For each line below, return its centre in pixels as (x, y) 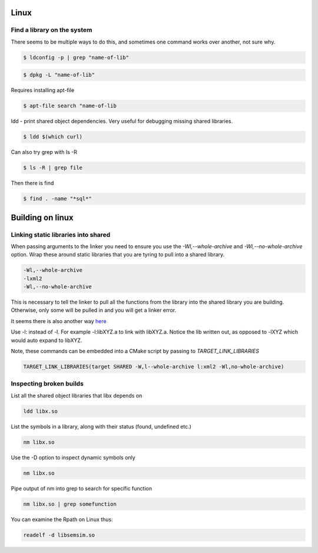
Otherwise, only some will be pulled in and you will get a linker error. (94, 310)
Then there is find (32, 183)
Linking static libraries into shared (61, 235)
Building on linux (42, 217)
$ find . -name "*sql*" (58, 199)
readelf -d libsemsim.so (59, 535)
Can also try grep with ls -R (44, 152)
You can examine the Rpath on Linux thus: (62, 519)
